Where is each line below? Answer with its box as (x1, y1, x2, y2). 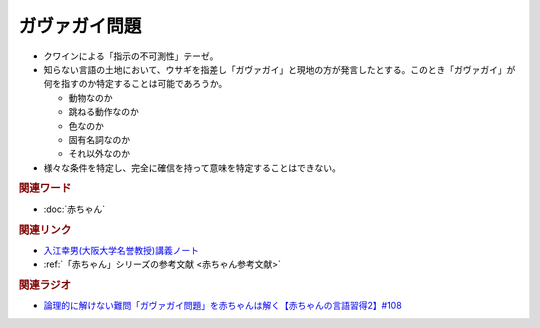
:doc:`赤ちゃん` (43, 203, 106, 215)
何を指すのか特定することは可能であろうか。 (43, 78, 228, 90)
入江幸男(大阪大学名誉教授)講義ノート (43, 244, 200, 256)
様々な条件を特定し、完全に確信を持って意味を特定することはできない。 (43, 161, 342, 174)
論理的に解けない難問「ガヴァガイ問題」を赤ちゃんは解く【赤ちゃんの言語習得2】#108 (43, 300, 402, 312)
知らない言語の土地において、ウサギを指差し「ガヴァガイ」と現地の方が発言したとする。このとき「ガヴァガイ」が (43, 63, 516, 75)
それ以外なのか (68, 148, 130, 160)
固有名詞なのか (68, 133, 130, 145)
